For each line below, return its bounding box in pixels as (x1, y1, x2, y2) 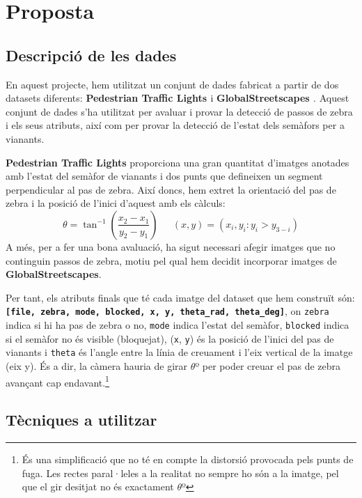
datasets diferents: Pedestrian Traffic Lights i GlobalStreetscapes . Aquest (6, 91, 349, 105)
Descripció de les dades (6, 44, 177, 65)
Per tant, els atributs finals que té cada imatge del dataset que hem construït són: (6, 290, 355, 304)
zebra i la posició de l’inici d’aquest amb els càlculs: (6, 196, 226, 210)
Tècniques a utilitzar (6, 409, 157, 430)
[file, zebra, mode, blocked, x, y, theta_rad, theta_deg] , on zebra (6, 304, 329, 318)
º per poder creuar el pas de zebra (195, 358, 341, 373)
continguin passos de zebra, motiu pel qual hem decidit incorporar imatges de (6, 253, 337, 267)
